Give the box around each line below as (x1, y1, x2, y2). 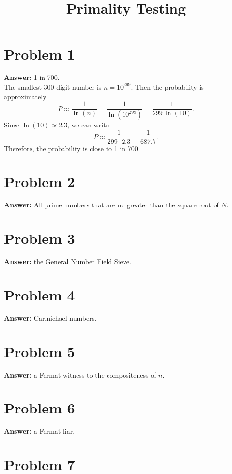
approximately (4, 91, 46, 101)
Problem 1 (4, 44, 75, 64)
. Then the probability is (131, 81, 204, 92)
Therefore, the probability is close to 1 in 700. (4, 143, 140, 153)
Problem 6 (4, 398, 75, 418)
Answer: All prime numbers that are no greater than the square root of (4, 200, 219, 210)
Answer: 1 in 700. (4, 72, 60, 82)
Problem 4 (4, 284, 75, 304)
